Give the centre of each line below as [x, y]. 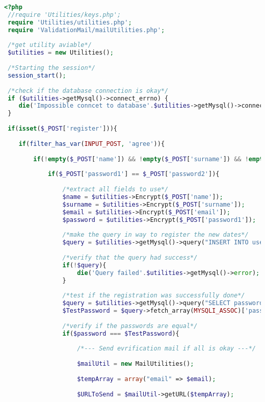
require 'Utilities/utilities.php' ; [70, 22]
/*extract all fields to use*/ [115, 189]
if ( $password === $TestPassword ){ [121, 333]
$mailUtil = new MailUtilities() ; [136, 364]
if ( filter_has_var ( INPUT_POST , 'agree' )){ [92, 144]
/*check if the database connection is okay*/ [88, 91]
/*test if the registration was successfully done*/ [154, 296]
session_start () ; [37, 75]
